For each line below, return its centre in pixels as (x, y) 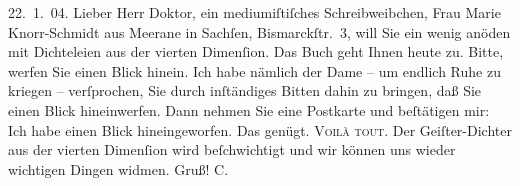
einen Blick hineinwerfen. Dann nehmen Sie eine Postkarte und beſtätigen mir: (249, 109)
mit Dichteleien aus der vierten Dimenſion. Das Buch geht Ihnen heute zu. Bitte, (256, 51)
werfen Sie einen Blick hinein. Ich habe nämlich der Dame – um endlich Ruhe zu (254, 70)
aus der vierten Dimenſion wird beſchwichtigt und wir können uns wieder (232, 149)
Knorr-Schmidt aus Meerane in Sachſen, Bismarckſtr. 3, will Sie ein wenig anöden (259, 31)
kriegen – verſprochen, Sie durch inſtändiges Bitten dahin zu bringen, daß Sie (245, 90)
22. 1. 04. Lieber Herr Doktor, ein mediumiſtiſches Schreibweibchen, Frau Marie (254, 12)
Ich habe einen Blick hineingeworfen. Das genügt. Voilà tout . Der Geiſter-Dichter (260, 129)
